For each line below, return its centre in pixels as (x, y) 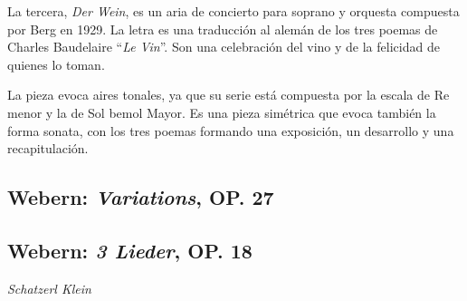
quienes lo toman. (56, 64)
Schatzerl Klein (49, 288)
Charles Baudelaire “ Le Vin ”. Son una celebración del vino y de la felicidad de (224, 47)
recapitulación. (48, 148)
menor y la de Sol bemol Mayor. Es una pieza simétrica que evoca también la (222, 112)
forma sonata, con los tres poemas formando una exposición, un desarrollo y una (231, 130)
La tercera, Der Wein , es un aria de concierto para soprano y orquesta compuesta (233, 11)
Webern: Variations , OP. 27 (141, 197)
